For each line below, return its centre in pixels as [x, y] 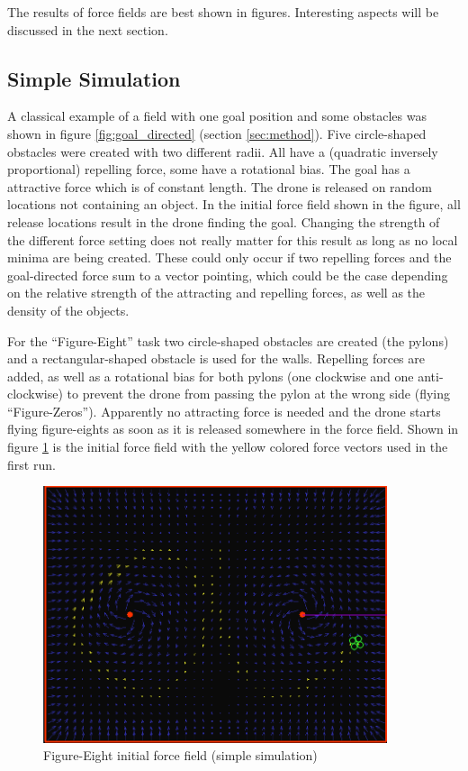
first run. [31, 464]
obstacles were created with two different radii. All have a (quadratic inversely [223, 151]
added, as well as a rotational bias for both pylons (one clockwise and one [211, 376]
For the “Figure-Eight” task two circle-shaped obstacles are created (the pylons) [228, 340]
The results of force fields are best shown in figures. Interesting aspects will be [223, 12]
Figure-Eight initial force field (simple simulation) [180, 755]
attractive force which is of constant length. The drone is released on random [220, 186]
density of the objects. [68, 310]
